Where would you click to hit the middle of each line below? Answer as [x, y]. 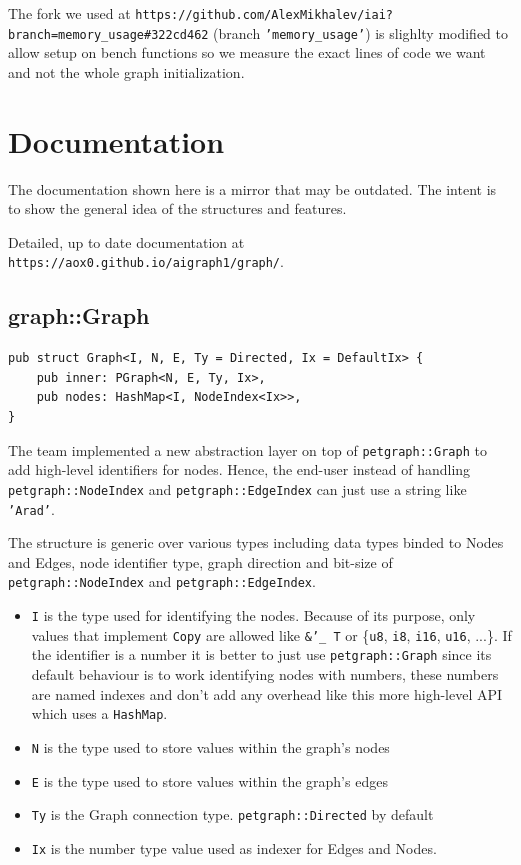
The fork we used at [69, 13]
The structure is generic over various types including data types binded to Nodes [256, 542]
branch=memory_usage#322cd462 [108, 34]
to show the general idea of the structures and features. [177, 208]
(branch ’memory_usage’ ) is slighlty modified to [361, 32]
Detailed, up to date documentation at [126, 241]
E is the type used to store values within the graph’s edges [209, 780]
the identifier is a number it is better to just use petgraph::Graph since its [261, 654]
